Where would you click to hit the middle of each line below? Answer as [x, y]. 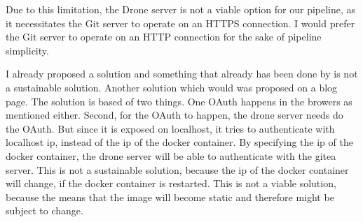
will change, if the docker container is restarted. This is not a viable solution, [171, 183]
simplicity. [27, 50]
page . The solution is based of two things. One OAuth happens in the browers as [179, 101]
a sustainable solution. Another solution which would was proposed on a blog [172, 87]
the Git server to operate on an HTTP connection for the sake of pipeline [164, 37]
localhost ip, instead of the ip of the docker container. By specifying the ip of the [179, 142]
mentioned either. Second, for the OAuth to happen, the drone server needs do [174, 115]
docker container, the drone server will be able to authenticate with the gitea [171, 155]
